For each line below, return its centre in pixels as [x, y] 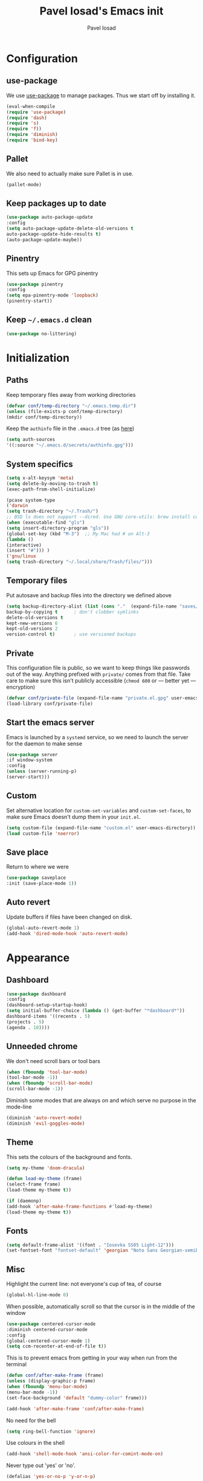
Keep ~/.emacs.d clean [49, 320]
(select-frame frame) [34, 1184]
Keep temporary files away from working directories [71, 394]
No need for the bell [31, 1420]
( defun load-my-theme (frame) [44, 1179]
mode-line [19, 1107]
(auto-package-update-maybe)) [44, 240]
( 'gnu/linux [21, 556]
